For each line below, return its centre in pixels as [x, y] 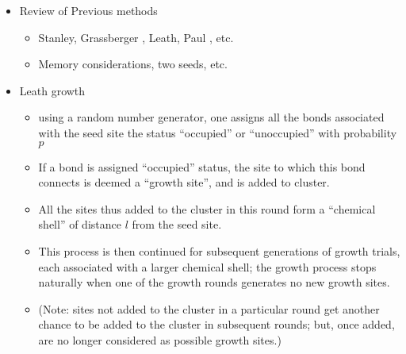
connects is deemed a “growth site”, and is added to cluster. [184, 182]
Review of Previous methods [88, 10]
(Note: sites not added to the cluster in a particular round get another [209, 308]
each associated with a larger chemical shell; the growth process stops [207, 266]
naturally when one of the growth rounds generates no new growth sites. [214, 282]
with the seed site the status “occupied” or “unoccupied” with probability [218, 132]
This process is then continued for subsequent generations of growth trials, [219, 250]
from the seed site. [177, 224]
